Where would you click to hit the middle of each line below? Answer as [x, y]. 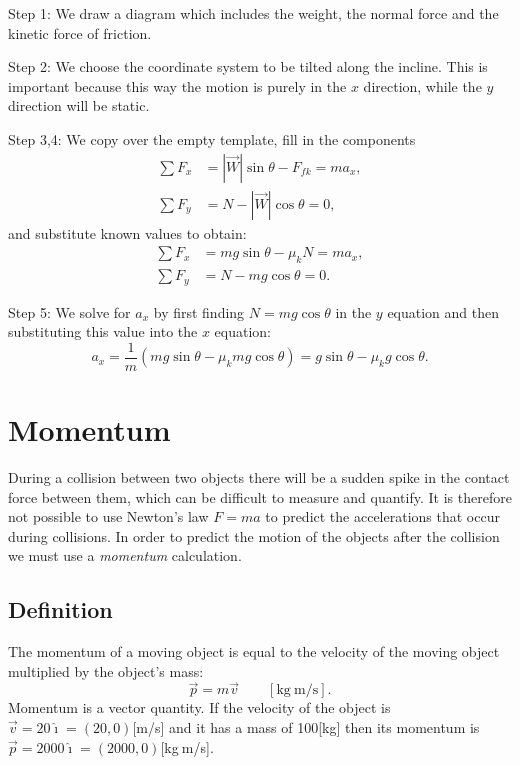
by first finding [199, 311]
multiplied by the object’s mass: [106, 670]
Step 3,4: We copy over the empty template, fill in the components [212, 138]
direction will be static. [79, 105]
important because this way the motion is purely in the [177, 85]
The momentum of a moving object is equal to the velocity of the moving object [254, 651]
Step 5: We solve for [69, 311]
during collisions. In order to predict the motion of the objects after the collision [254, 535]
